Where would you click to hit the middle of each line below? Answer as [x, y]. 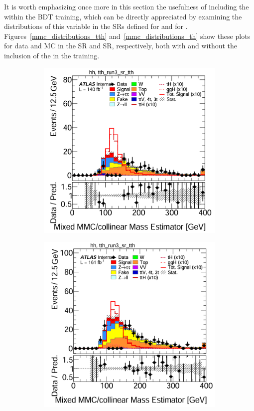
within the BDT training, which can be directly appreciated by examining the [123, 16]
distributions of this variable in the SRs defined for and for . [96, 26]
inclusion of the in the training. [52, 55]
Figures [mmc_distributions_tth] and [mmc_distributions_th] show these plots [127, 36]
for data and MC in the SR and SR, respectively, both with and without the [121, 46]
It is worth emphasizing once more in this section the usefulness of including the [127, 6]
